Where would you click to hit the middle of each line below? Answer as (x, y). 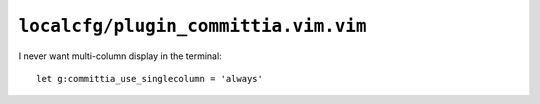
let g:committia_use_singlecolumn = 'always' (150, 78)
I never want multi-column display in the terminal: (120, 56)
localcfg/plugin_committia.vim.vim (192, 26)
